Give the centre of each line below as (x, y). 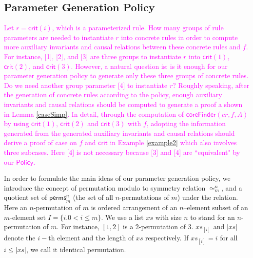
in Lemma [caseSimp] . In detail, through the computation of (94, 114)
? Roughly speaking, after (211, 85)
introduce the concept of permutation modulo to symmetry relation (105, 187)
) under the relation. (208, 197)
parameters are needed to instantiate (59, 37)
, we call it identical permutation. (76, 249)
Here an (16, 207)
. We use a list (122, 217)
